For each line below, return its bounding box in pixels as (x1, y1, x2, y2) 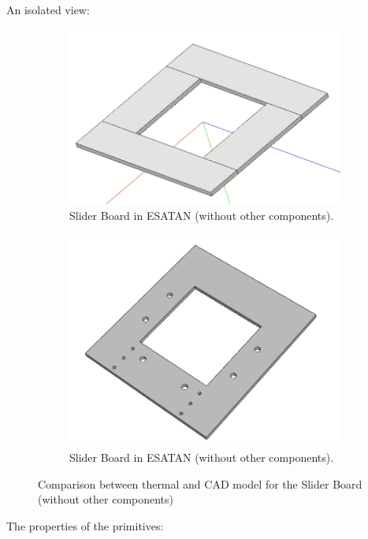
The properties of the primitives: (6, 517, 164, 533)
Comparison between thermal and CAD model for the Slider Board (38, 475, 362, 492)
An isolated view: (6, 2, 90, 17)
